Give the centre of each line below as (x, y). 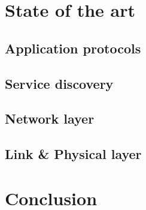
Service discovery (59, 83)
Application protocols (73, 48)
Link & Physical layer (73, 154)
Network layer (50, 118)
